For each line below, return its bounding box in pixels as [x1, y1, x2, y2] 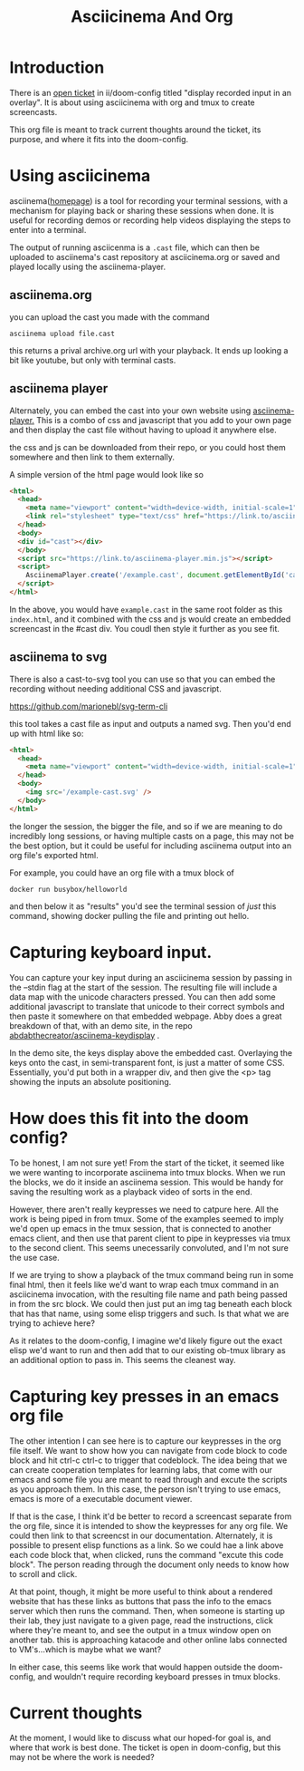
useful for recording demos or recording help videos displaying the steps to [9, 215, 291, 226]
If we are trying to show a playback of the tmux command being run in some [9, 1269, 294, 1280]
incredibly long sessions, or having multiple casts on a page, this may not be [9, 830, 294, 841]
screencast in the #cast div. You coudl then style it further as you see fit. [9, 623, 280, 634]
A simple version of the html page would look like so [9, 469, 204, 479]
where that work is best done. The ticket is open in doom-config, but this [9, 1742, 281, 1753]
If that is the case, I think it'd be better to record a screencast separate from [9, 1511, 292, 1522]
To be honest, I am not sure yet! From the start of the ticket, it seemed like [9, 1157, 285, 1168]
